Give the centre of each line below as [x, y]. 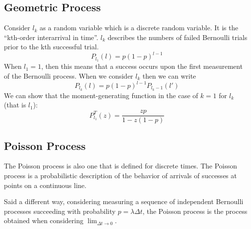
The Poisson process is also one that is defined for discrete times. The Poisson [121, 166]
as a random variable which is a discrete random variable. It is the [139, 28]
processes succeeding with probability [60, 211]
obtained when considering [44, 220]
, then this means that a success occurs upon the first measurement [142, 66]
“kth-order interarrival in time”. [51, 37]
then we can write [169, 75]
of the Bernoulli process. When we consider [69, 75]
